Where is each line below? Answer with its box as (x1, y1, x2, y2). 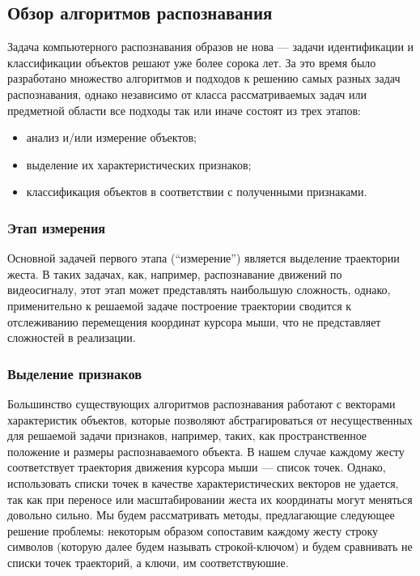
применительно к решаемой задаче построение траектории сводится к (7, 297, 352, 314)
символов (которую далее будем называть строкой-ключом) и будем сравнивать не (7, 538, 413, 555)
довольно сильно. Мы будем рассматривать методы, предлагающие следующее (7, 506, 395, 523)
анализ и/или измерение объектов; (26, 129, 197, 146)
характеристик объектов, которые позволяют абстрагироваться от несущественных (7, 411, 413, 428)
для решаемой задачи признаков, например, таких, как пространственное (7, 427, 367, 444)
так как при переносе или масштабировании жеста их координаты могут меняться (7, 490, 413, 507)
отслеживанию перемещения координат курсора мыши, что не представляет (7, 313, 381, 330)
